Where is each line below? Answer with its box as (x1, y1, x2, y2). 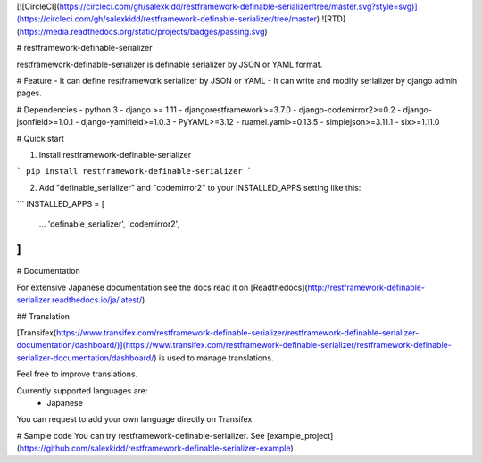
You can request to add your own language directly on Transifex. (16, 414, 254, 425)
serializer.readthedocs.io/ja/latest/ (16, 294, 143, 305)
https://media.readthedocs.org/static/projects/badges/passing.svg (19, 26, 265, 37)
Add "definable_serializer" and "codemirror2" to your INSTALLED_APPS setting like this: (38, 182, 361, 193)
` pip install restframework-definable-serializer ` (16, 166, 253, 177)
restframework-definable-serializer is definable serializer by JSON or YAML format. (16, 59, 323, 70)
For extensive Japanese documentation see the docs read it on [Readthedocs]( (16, 282, 308, 293)
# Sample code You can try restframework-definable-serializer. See (16, 430, 265, 441)
